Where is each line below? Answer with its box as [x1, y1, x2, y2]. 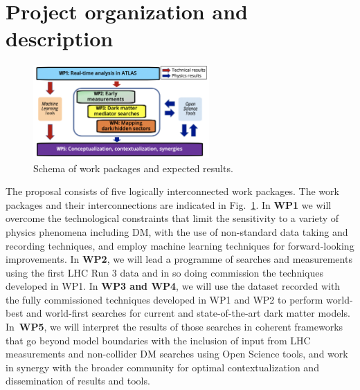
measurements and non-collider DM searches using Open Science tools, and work [6, 346, 348, 361]
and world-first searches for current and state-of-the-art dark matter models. [26, 306, 350, 320]
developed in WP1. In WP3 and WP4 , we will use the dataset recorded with [6, 279, 341, 293]
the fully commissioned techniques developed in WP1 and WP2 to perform [6, 292, 323, 306]
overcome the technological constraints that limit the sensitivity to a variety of [6, 211, 339, 225]
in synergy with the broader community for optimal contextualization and [6, 360, 319, 374]
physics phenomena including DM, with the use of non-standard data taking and [6, 224, 348, 239]
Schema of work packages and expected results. [33, 160, 233, 175]
